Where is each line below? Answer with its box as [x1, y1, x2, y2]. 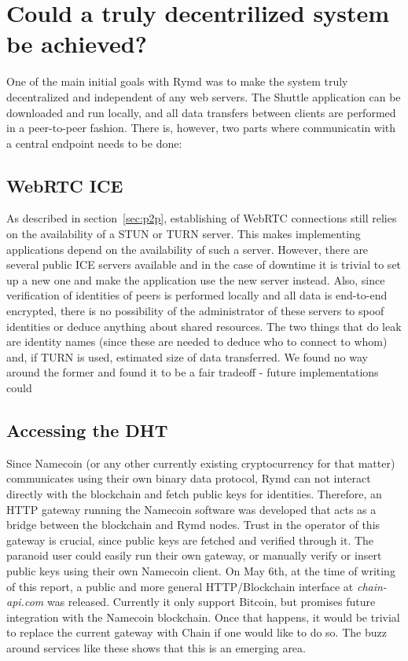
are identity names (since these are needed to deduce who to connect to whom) [6, 333, 388, 350]
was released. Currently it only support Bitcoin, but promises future [46, 593, 376, 610]
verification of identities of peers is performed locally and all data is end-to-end [6, 287, 388, 303]
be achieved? [6, 28, 147, 60]
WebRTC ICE [6, 173, 123, 197]
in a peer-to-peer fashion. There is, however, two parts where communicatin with [6, 119, 396, 136]
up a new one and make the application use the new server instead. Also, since [6, 271, 385, 288]
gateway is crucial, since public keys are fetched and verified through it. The [6, 531, 374, 548]
